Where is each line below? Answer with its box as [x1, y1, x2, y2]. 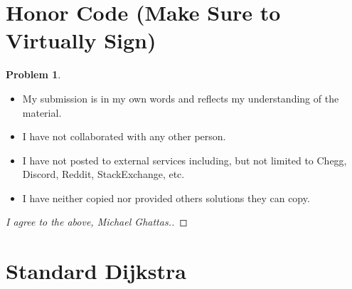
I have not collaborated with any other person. [22, 129, 226, 144]
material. [22, 105, 62, 120]
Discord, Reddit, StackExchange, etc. [22, 167, 185, 182]
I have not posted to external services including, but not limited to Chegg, [22, 152, 347, 167]
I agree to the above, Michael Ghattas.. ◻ [6, 214, 188, 229]
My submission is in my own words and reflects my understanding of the [22, 90, 339, 105]
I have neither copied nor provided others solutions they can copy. [22, 190, 310, 205]
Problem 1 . [6, 67, 61, 82]
